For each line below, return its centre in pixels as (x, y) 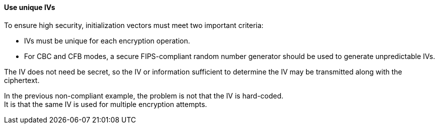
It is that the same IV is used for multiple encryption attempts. (106, 104)
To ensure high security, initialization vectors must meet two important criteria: (134, 25)
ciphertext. (22, 80)
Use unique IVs (30, 7)
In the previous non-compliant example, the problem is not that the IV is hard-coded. (144, 95)
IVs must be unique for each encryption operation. (107, 40)
